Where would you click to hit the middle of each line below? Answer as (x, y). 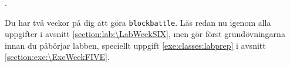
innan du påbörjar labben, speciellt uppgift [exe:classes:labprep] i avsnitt (135, 45)
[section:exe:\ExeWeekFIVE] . (57, 57)
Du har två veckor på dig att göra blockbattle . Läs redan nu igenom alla (138, 22)
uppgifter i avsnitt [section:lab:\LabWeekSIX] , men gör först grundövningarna (145, 34)
